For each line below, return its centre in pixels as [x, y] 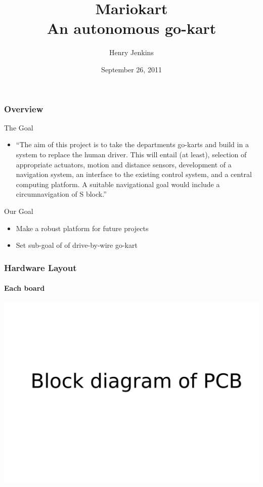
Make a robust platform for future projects [82, 228]
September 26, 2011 [131, 69]
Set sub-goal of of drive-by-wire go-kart [77, 245]
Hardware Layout [40, 267]
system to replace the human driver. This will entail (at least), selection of [131, 154]
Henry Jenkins [131, 52]
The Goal [19, 127]
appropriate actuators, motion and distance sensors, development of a [124, 164]
